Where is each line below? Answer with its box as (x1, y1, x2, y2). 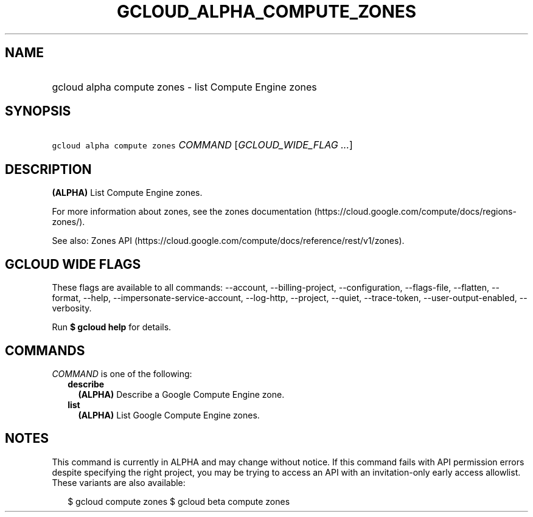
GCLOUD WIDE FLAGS (5, 256, 141, 272)
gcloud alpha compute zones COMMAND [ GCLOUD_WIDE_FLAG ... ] (52, 139, 353, 151)
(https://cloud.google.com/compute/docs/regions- (314, 206, 517, 217)
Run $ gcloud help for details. (52, 322, 172, 333)
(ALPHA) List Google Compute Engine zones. (78, 409, 260, 420)
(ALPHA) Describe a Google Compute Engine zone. (78, 389, 285, 400)
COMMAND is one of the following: (52, 368, 192, 379)
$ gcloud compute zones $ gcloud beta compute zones (68, 496, 290, 507)
